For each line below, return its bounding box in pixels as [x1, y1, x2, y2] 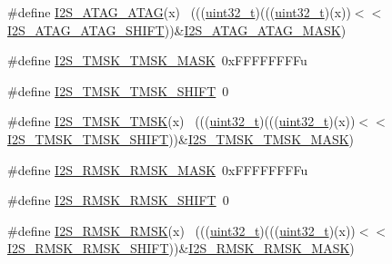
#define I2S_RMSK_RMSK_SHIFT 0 [7, 191, 229, 210]
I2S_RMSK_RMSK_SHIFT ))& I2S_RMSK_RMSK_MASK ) [7, 239, 355, 258]
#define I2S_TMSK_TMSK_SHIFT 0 [7, 81, 229, 100]
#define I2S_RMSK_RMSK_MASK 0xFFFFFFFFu [7, 160, 308, 179]
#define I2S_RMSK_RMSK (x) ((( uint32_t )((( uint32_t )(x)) [7, 220, 356, 240]
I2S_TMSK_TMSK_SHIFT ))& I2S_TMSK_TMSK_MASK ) [7, 129, 355, 148]
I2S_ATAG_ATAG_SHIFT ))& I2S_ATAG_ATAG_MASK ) [7, 20, 347, 39]
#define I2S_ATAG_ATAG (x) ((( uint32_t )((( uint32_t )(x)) [7, 3, 351, 21]
